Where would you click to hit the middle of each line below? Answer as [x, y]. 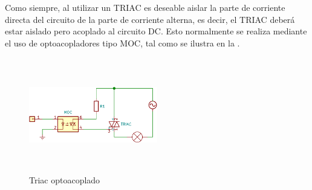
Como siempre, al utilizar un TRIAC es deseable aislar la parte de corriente [145, 7]
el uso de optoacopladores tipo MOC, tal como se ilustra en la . [122, 43]
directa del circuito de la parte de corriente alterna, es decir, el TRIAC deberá [150, 19]
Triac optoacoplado [65, 179]
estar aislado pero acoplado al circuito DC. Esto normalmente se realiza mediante [156, 31]
